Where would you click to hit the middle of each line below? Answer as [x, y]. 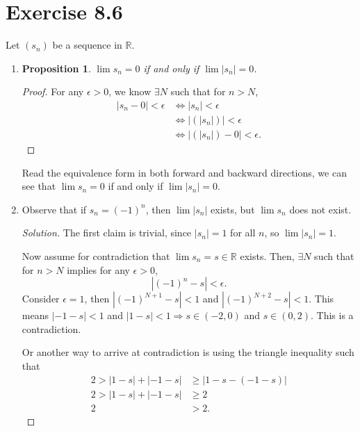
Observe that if [54, 209]
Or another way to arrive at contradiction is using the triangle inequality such [188, 352]
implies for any [98, 269]
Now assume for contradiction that [96, 255]
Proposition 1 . [56, 68]
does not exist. [320, 209]
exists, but [233, 209]
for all [243, 233]
